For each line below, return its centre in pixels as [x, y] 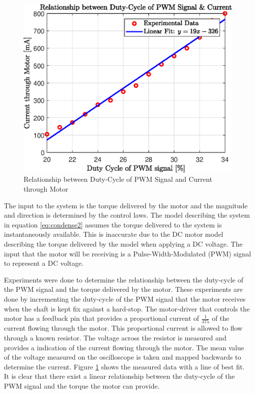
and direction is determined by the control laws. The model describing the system [127, 215]
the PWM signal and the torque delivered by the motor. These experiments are [123, 289]
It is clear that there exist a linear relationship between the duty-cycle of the [119, 376]
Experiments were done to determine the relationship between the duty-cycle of [124, 279]
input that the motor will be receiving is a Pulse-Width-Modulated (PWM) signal [127, 253]
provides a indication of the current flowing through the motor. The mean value [124, 347]
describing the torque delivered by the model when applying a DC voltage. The [123, 244]
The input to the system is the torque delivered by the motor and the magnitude [126, 205]
